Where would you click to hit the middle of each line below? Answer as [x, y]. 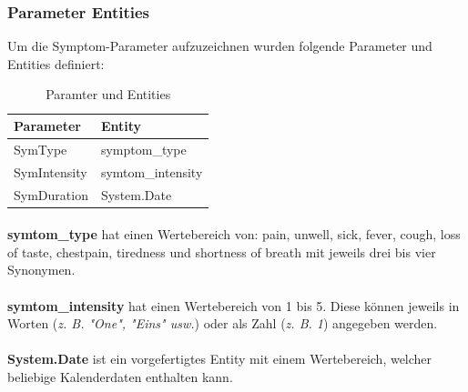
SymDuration [51, 194]
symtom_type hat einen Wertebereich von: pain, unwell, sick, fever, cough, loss [234, 234]
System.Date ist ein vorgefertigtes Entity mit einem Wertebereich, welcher [220, 359]
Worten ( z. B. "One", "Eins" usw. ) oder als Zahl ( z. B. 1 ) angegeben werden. [223, 323]
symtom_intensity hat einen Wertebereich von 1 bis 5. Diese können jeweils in [234, 305]
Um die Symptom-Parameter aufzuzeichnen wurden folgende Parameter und [220, 46]
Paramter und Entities [108, 94]
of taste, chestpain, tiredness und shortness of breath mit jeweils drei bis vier [222, 251]
